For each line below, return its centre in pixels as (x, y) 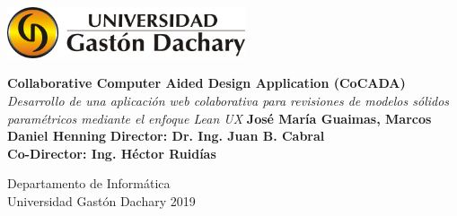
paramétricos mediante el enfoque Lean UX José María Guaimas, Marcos (220, 118)
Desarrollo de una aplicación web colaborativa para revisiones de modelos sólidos (228, 101)
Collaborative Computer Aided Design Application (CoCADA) (207, 83)
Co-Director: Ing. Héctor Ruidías (112, 153)
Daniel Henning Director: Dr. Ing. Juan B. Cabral (166, 136)
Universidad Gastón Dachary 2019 (101, 201)
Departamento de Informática (89, 183)
